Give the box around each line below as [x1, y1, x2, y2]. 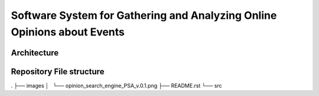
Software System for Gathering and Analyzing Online [11, 9, 277, 22]
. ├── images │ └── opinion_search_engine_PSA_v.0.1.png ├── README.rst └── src [11, 82, 222, 89]
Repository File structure [11, 67, 105, 77]
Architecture [11, 48, 59, 58]
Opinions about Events [11, 25, 125, 38]
